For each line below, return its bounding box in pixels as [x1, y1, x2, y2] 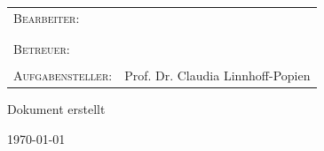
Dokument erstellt [7, 100, 106, 118]
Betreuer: [13, 40, 70, 58]
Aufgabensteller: [13, 66, 113, 85]
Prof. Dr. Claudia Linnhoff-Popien [124, 66, 311, 85]
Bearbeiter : [13, 8, 80, 26]
